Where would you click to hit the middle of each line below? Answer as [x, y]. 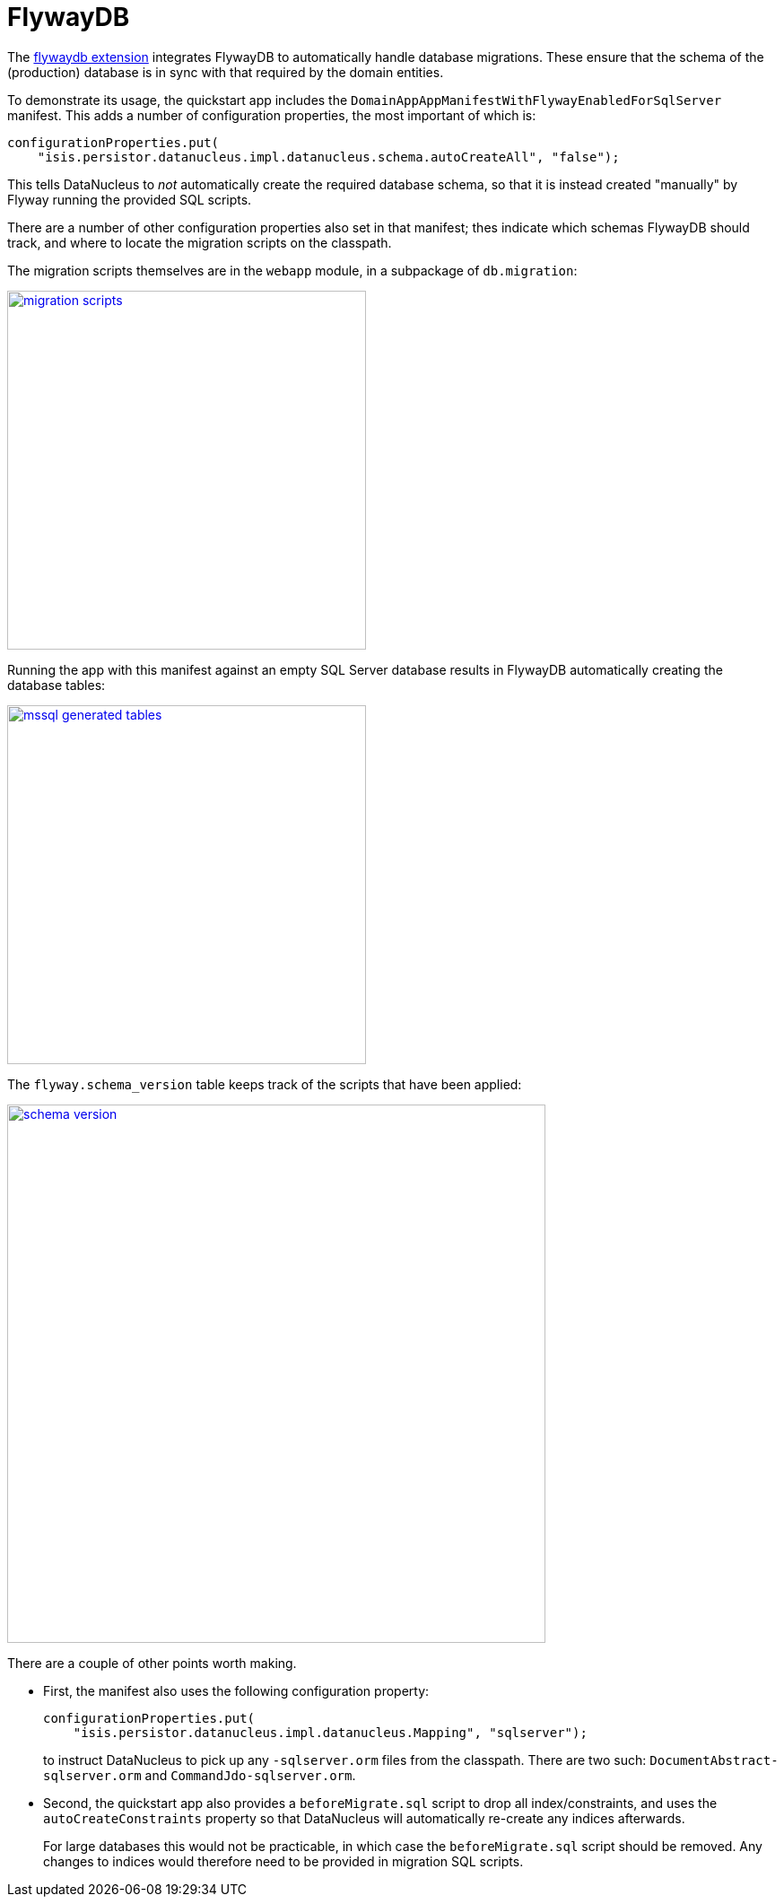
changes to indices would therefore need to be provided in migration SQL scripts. [283, 1861]
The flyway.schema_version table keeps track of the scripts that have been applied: [265, 1084]
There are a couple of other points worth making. [152, 1663]
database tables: [57, 685]
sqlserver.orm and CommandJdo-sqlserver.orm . [200, 1775]
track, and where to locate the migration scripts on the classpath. [200, 242]
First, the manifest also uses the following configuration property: [236, 1690]
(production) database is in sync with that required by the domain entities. [226, 72]
